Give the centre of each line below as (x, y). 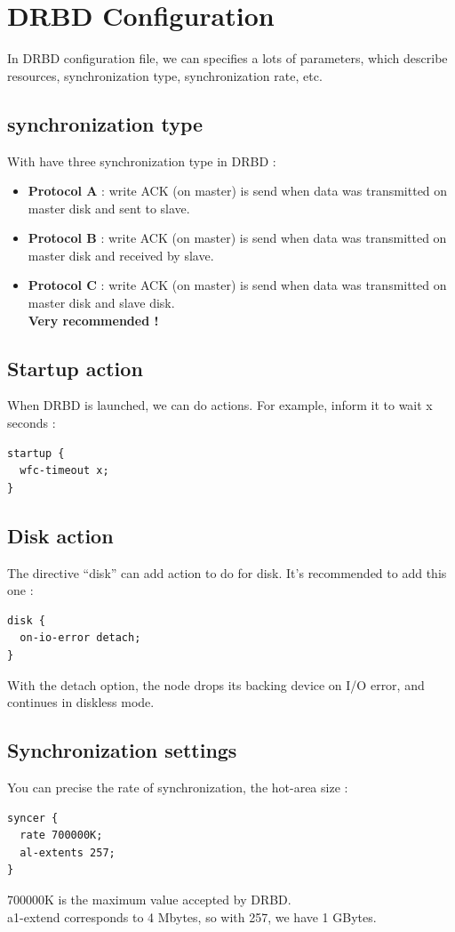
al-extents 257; (68, 852)
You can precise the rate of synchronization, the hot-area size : (178, 787)
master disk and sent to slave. (109, 208)
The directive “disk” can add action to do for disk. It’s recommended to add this (227, 572)
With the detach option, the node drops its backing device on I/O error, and (216, 684)
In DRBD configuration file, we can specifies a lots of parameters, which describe (227, 58)
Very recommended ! (93, 320)
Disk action (60, 535)
